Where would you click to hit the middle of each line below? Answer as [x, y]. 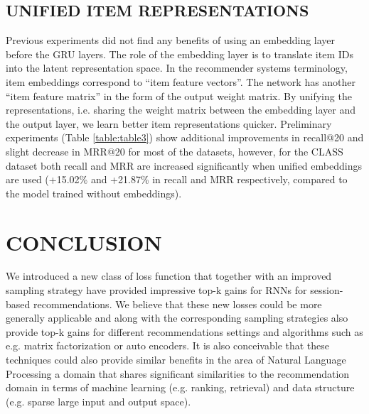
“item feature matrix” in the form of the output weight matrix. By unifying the [179, 96]
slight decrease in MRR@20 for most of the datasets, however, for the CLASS [175, 151]
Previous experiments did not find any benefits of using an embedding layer [171, 40]
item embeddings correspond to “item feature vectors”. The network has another [181, 81]
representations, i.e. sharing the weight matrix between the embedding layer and [181, 110]
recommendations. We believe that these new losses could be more [177, 304]
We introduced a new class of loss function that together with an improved [169, 276]
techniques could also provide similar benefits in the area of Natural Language [176, 360]
